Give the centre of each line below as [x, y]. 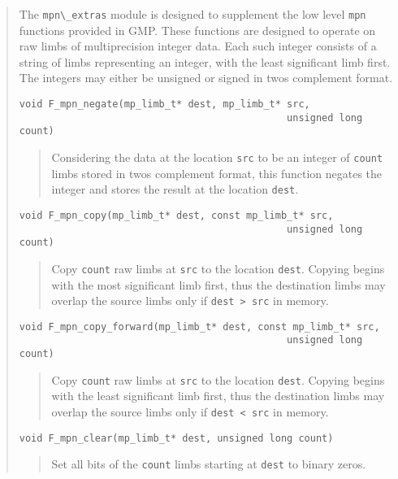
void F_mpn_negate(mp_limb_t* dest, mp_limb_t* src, [164, 105]
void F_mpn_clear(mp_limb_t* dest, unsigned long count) [176, 438]
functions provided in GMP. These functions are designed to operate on [197, 30]
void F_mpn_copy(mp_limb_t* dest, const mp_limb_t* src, [176, 215]
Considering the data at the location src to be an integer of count [217, 157]
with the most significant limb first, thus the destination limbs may [218, 284]
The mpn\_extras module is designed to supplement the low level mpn [193, 14]
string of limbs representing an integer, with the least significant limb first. [205, 61]
